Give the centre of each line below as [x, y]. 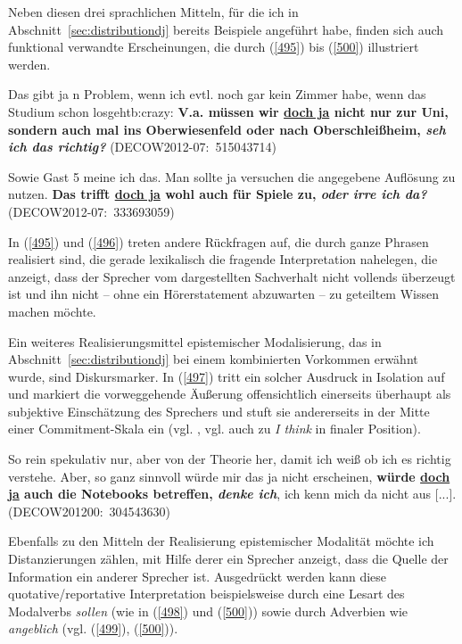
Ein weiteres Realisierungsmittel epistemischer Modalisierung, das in [195, 341]
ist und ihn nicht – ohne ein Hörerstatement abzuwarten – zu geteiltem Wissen [223, 294]
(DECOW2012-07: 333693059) [91, 211]
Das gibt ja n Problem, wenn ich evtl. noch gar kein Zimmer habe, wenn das [217, 94]
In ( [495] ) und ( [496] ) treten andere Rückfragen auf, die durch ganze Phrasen [219, 241]
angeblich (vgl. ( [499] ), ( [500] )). [93, 628]
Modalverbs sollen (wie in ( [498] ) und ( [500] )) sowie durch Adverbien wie [208, 611]
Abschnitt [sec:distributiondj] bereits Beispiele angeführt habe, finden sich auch [226, 29]
